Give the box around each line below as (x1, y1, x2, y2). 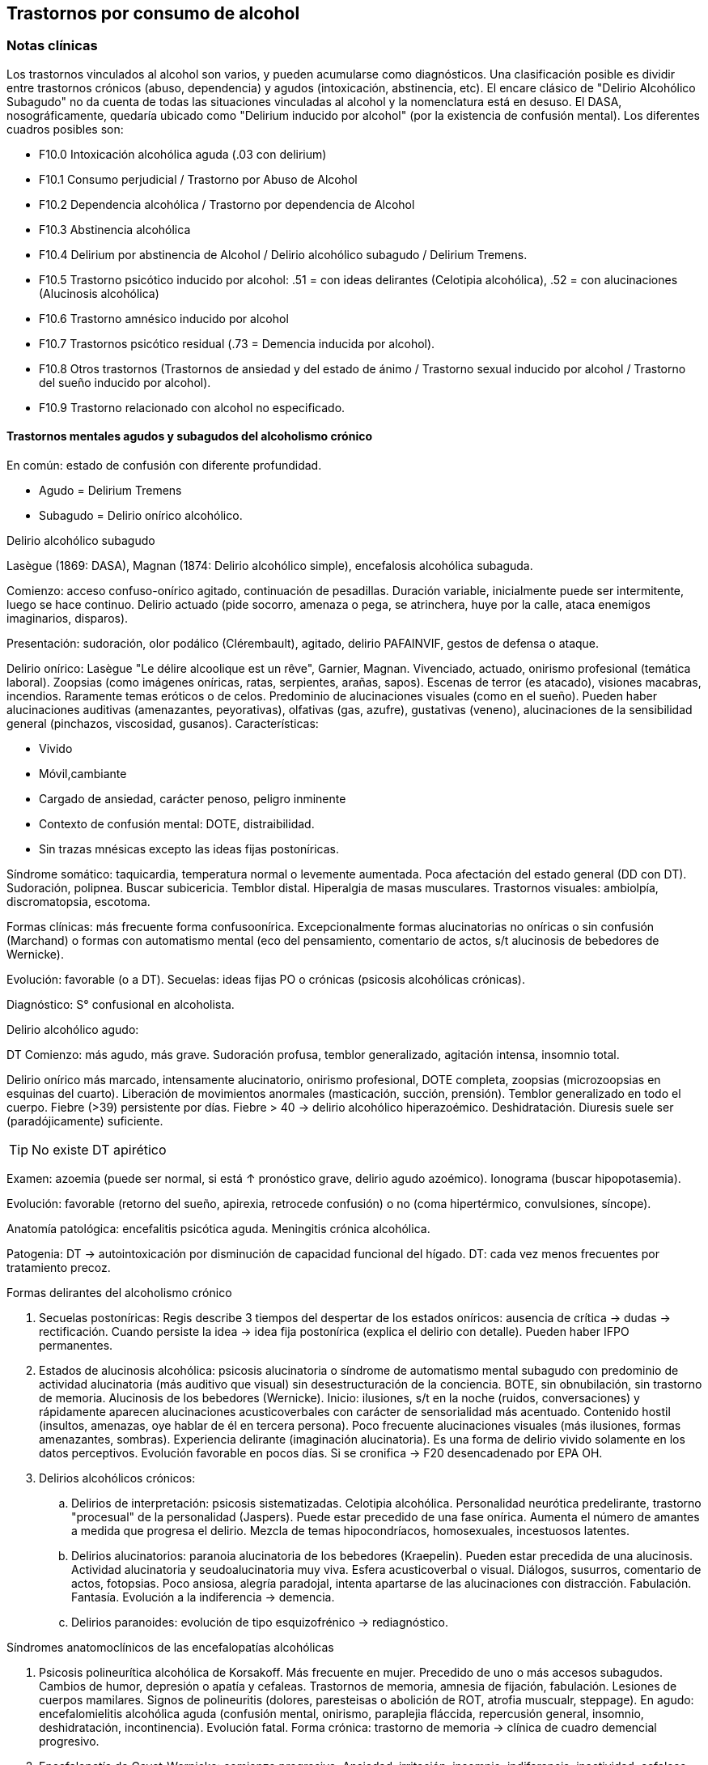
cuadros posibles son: (6, 121, 124, 136)
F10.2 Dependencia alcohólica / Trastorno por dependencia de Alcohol (39, 197, 415, 211)
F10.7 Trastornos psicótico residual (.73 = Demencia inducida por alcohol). (39, 336, 435, 351)
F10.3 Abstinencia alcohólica (39, 222, 191, 236)
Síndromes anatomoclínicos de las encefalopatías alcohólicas (6, 1640, 334, 1655)
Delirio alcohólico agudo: (6, 1023, 139, 1037)
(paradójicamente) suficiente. (6, 1114, 163, 1129)
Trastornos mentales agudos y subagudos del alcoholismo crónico (6, 429, 373, 444)
